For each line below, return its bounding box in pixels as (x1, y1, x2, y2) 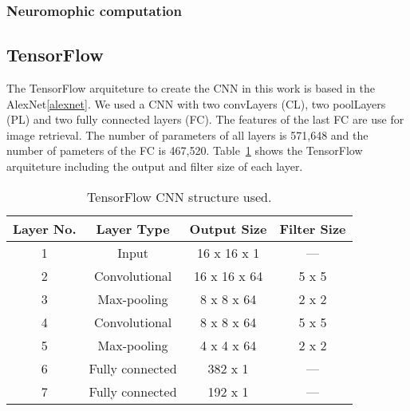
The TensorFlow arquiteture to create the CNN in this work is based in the (6, 80, 375, 97)
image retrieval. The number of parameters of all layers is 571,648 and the (6, 126, 369, 143)
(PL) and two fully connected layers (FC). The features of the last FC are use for (6, 111, 404, 128)
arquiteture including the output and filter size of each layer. (6, 158, 303, 175)
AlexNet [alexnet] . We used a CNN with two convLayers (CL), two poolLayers (6, 95, 386, 112)
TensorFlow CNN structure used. (87, 187, 272, 206)
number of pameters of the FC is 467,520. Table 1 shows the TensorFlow (6, 142, 363, 159)
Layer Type (96, 219, 170, 238)
